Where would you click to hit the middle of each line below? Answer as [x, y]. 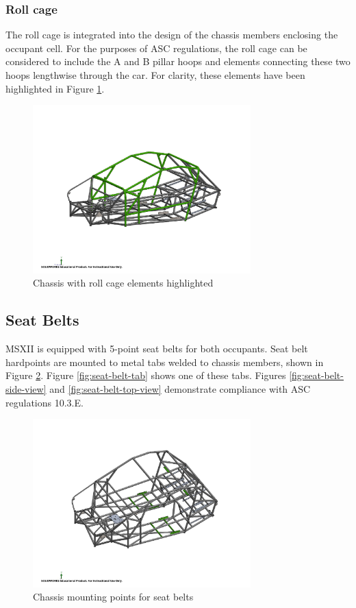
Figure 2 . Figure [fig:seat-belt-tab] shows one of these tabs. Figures [146, 375]
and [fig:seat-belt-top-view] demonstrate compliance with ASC [180, 389]
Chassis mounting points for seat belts [113, 597]
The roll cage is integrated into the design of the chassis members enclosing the [172, 35]
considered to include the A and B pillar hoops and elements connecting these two [178, 61]
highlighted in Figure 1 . [55, 88]
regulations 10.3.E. [44, 402]
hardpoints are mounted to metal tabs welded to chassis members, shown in [165, 362]
